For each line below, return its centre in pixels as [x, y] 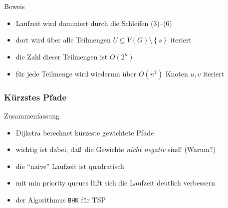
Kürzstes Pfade [35, 97]
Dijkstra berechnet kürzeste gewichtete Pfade [85, 132]
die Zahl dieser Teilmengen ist [62, 56]
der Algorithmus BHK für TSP [61, 199]
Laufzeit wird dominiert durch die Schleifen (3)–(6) [94, 23]
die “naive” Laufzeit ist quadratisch [70, 166]
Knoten [177, 73]
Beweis [14, 6]
